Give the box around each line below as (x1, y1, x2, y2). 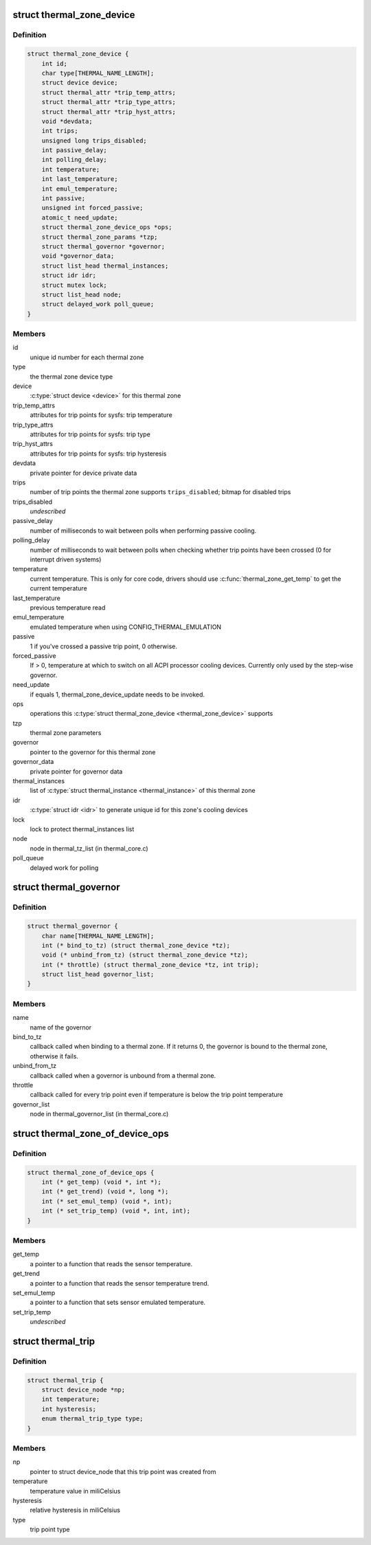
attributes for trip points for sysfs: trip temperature (30, 411, 173, 419)
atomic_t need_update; (41, 213, 118, 222)
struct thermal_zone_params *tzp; (41, 233, 158, 241)
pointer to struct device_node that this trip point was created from (30, 1467, 216, 1475)
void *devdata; (41, 117, 93, 125)
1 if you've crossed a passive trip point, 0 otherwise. (30, 642, 178, 650)
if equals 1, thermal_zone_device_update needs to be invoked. (30, 690, 205, 699)
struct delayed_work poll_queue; (41, 300, 155, 308)
